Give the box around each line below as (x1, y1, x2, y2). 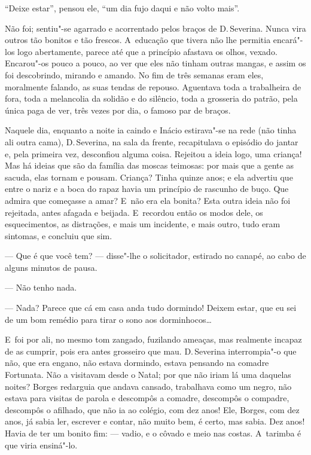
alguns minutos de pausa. (5, 261, 97, 273)
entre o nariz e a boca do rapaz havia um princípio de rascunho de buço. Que (5, 182, 289, 195)
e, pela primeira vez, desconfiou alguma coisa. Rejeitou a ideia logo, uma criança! (5, 147, 302, 160)
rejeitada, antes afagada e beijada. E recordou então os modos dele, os (5, 206, 263, 218)
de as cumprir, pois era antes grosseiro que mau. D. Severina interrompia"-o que (5, 344, 297, 357)
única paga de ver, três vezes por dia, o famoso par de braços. (5, 103, 231, 116)
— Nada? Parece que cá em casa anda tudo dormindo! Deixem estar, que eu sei (5, 301, 297, 314)
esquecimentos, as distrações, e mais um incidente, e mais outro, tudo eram (5, 218, 280, 230)
